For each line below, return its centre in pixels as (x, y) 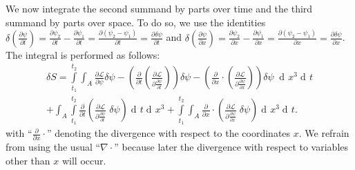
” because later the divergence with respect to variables (231, 147)
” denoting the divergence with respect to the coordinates (169, 133)
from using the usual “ (53, 147)
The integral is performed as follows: (83, 54)
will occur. (84, 160)
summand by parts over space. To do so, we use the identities (136, 22)
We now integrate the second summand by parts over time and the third (159, 8)
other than (28, 160)
